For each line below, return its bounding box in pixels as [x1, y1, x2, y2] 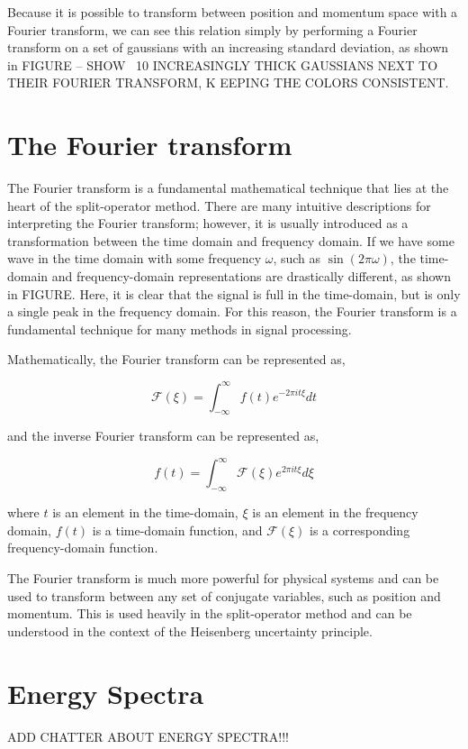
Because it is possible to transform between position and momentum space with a [7, 3, 458, 21]
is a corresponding [310, 520, 410, 539]
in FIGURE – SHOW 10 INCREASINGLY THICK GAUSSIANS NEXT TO [7, 55, 438, 74]
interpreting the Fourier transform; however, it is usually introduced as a [7, 214, 409, 233]
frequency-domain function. [7, 538, 158, 557]
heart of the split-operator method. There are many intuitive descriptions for [7, 196, 431, 215]
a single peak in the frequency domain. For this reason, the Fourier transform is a [7, 302, 457, 321]
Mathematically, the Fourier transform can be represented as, [7, 350, 346, 369]
